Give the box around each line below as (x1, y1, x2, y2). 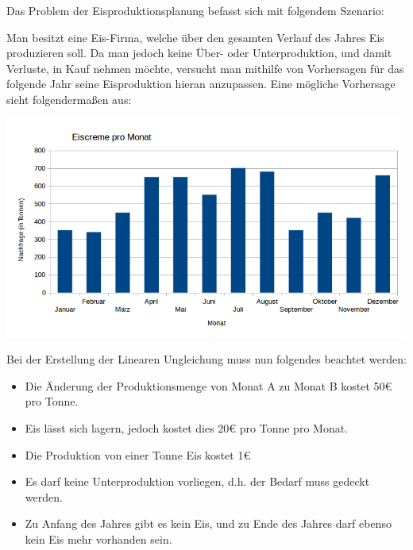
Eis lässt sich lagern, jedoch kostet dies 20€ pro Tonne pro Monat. (25, 420, 349, 437)
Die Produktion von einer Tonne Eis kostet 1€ (25, 446, 251, 463)
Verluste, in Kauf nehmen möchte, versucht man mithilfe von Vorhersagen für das (6, 60, 404, 76)
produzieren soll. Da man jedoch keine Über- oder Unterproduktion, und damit (6, 44, 392, 61)
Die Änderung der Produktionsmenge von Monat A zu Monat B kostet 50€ (25, 377, 392, 394)
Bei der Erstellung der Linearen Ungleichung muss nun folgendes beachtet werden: (6, 351, 407, 367)
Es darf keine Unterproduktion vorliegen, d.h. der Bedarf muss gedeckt (25, 473, 370, 490)
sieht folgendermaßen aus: (6, 90, 132, 107)
